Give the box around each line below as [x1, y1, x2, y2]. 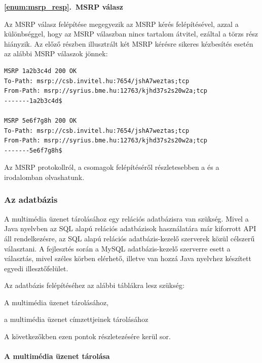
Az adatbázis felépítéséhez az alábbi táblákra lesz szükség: [4, 280, 184, 291]
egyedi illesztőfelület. [4, 263, 68, 273]
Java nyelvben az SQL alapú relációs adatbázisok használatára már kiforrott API [4, 223, 256, 234]
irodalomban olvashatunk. [4, 171, 85, 182]
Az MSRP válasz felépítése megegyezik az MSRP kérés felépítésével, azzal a [4, 18, 239, 29]
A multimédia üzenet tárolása [4, 351, 110, 361]
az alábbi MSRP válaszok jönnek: [4, 48, 108, 59]
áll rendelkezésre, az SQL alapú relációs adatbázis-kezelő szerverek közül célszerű [4, 233, 255, 243]
